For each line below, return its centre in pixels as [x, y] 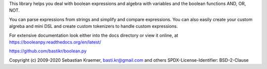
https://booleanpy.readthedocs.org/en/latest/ [55, 42]
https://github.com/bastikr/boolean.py [48, 51]
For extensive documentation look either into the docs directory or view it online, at [94, 35]
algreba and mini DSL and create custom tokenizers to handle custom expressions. [93, 26]
